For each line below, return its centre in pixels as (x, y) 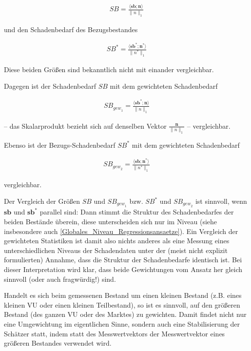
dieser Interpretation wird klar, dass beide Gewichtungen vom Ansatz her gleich (123, 269)
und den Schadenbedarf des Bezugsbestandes (71, 29)
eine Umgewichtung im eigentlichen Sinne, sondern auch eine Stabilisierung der (122, 323)
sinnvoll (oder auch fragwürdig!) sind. (60, 279)
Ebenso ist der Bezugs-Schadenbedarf (60, 145)
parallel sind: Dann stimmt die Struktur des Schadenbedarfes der (137, 212)
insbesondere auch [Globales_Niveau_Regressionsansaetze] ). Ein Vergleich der (121, 231)
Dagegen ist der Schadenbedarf (50, 86)
